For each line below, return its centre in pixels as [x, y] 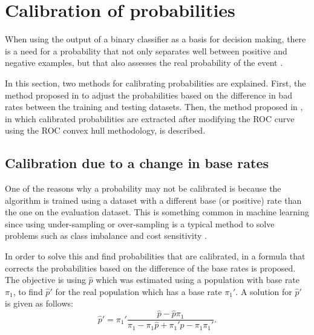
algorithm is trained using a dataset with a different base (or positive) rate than [153, 200]
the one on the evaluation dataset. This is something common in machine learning [157, 212]
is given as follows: [39, 303]
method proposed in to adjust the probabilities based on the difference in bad [149, 95]
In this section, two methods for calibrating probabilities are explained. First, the [155, 83]
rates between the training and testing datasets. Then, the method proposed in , [154, 107]
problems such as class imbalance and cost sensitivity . [106, 236]
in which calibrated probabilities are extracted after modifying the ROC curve [150, 118]
